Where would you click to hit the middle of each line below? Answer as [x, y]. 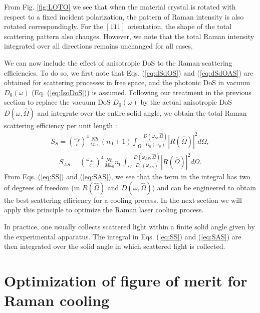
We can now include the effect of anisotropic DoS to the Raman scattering [118, 62]
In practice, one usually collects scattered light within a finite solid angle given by [129, 226]
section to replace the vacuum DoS [57, 102]
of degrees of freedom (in [42, 187]
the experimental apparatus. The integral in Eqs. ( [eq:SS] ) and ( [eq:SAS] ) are [123, 236]
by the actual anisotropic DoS [186, 102]
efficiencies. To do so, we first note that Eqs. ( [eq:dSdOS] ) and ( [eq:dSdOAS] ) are [129, 72]
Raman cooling [57, 300]
